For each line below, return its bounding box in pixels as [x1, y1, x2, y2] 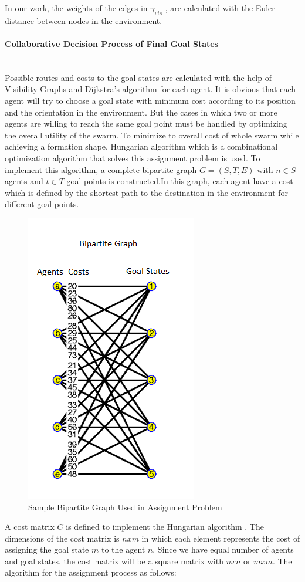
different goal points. [5, 198, 79, 210]
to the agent [101, 543, 145, 556]
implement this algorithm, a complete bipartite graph [5, 163, 197, 175]
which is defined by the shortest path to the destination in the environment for [5, 186, 289, 198]
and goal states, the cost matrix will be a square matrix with [5, 554, 223, 567]
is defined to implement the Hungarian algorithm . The [66, 520, 264, 533]
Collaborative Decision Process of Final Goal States [5, 37, 219, 49]
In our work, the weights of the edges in [5, 2, 148, 13]
